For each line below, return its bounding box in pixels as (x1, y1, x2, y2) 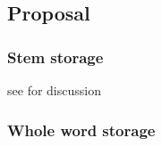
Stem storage (7, 45, 104, 68)
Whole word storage (7, 118, 156, 141)
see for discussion (7, 81, 101, 99)
